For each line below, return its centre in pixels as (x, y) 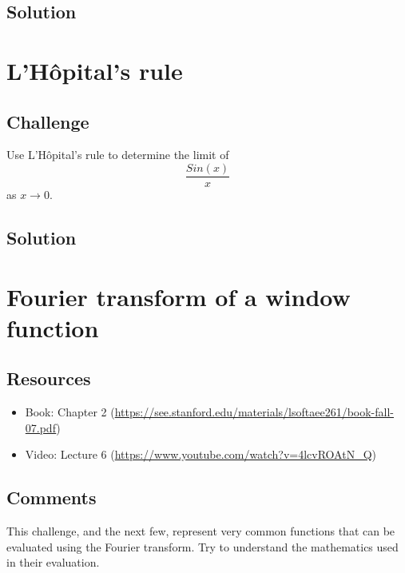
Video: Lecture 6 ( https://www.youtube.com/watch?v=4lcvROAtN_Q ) (201, 454)
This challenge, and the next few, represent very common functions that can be (201, 531)
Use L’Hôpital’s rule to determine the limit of (118, 155)
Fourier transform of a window (179, 296)
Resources (49, 378)
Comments (52, 497)
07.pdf (41, 427)
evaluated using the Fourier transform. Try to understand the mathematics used (202, 546)
